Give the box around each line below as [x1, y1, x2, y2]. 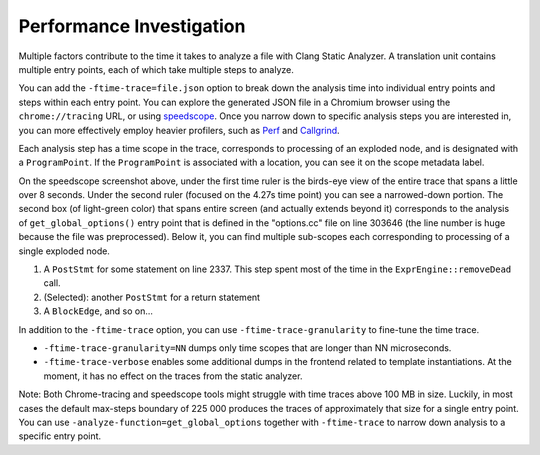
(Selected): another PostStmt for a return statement [43, 291, 260, 303]
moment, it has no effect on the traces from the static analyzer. [43, 370, 303, 382]
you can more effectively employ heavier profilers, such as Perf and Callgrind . [18, 124, 340, 136]
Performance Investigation [18, 15, 246, 37]
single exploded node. [18, 245, 110, 257]
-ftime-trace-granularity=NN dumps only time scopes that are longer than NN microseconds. [43, 341, 452, 354]
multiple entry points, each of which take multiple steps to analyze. [18, 63, 295, 75]
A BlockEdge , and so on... [43, 305, 154, 317]
